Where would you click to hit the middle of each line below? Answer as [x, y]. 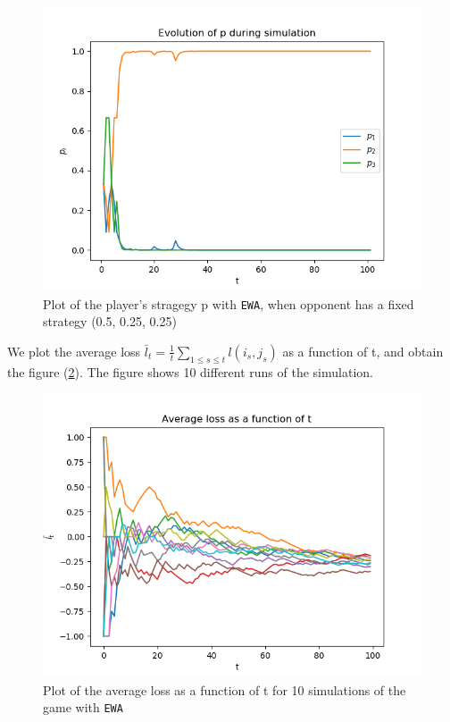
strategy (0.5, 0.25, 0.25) [110, 321]
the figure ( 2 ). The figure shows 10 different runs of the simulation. [190, 371]
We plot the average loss [74, 351]
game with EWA [83, 707]
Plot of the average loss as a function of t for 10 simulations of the [225, 689]
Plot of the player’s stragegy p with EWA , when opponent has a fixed [229, 303]
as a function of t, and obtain [363, 351]
